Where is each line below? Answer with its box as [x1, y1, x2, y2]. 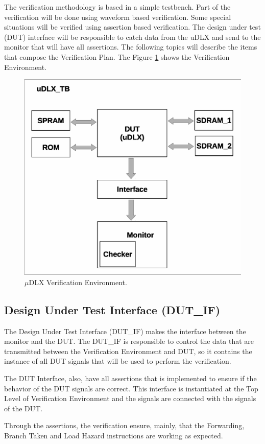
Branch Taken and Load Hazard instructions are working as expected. [4, 430, 223, 440]
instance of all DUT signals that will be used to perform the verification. [4, 356, 231, 366]
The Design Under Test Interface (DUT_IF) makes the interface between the [4, 325, 246, 336]
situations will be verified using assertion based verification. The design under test [4, 21, 261, 32]
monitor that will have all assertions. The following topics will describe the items [4, 41, 257, 52]
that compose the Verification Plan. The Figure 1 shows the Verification [4, 51, 230, 62]
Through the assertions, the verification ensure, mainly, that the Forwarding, [4, 420, 245, 431]
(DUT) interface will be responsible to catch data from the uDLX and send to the [4, 31, 261, 42]
